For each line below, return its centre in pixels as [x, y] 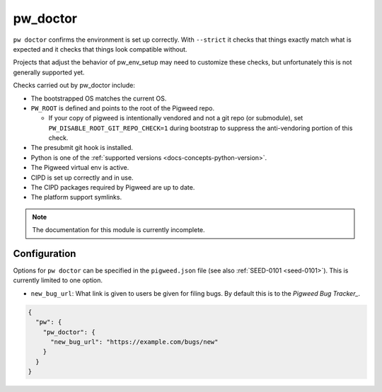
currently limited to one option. [58, 280]
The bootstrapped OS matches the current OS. [99, 98]
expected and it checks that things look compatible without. [100, 49]
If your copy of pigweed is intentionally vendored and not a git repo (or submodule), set [176, 118]
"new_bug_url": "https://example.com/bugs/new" [134, 342]
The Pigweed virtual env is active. [80, 168]
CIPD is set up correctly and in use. [82, 178]
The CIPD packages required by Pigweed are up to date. [113, 188]
